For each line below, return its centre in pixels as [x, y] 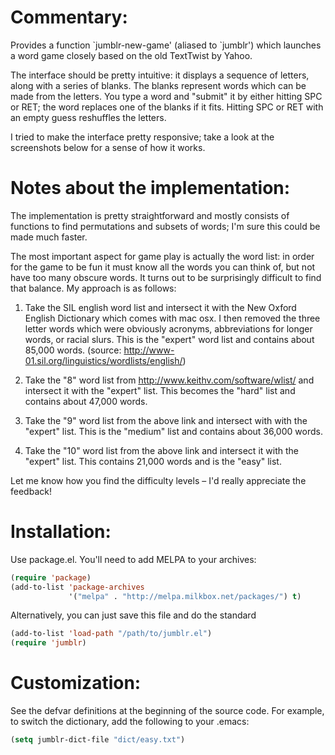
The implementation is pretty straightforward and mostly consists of [150, 215]
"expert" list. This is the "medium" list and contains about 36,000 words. [173, 431]
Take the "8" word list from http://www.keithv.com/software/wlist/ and [169, 380]
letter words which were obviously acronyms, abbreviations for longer [168, 328]
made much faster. [49, 237]
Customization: [76, 683]
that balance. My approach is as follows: [93, 288]
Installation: [61, 532]
